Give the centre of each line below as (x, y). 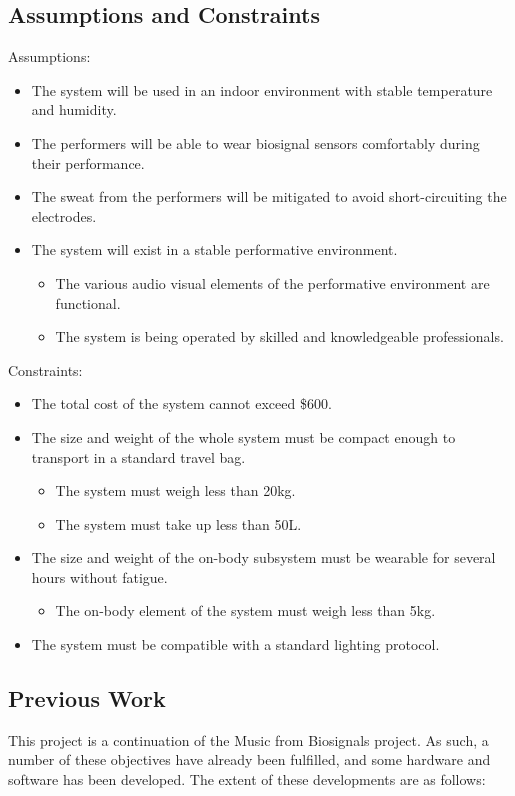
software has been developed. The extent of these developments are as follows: (247, 779)
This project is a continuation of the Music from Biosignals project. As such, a (248, 739)
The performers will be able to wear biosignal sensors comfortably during (255, 142)
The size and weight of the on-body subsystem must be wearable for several (263, 557)
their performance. (88, 162)
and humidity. (74, 109)
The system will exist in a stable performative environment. (214, 249)
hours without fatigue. (99, 576)
